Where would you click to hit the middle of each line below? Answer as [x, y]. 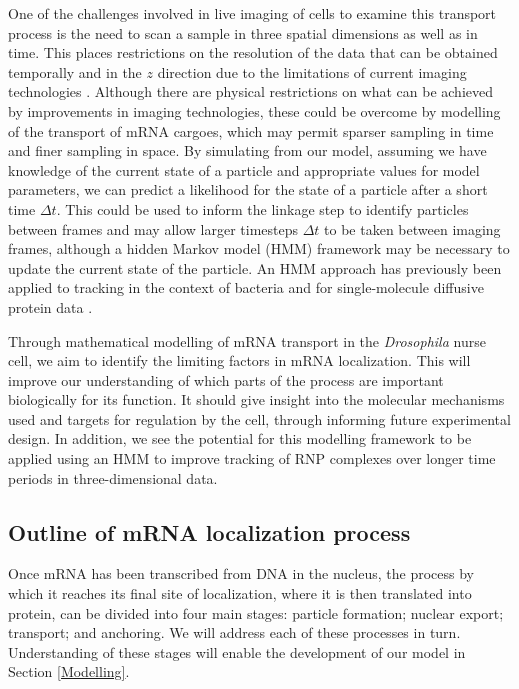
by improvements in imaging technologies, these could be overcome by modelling [254, 110]
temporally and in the [75, 71]
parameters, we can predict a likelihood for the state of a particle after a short [248, 189]
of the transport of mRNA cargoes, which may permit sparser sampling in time [251, 130]
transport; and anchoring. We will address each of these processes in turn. [234, 632]
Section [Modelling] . [69, 671]
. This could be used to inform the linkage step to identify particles [262, 208]
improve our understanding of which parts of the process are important [226, 379]
